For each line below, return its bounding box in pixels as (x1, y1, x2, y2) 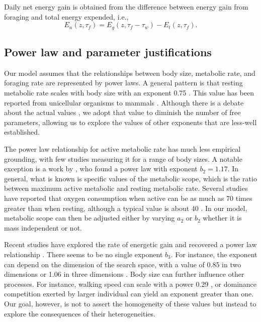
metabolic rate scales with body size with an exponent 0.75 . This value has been (4, 87, 254, 98)
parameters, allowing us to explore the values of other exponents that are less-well (4, 117, 257, 127)
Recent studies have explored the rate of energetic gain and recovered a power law (4, 239, 257, 250)
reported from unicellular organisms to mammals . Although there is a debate (4, 97, 244, 108)
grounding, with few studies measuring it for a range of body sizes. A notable (4, 153, 242, 164)
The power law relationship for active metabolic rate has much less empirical (4, 144, 241, 154)
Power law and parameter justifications (4, 44, 212, 60)
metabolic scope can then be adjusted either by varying (4, 212, 175, 223)
